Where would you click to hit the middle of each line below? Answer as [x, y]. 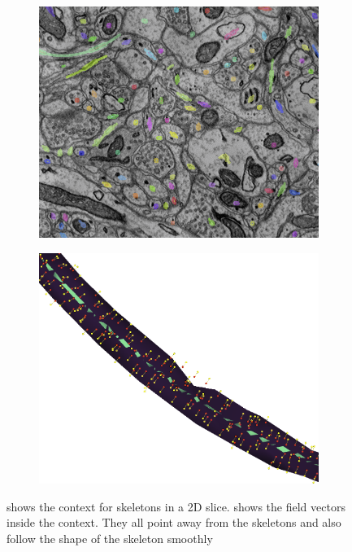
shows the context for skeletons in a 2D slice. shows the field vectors [176, 506]
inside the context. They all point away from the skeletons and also [174, 522]
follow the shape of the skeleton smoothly [110, 539]
